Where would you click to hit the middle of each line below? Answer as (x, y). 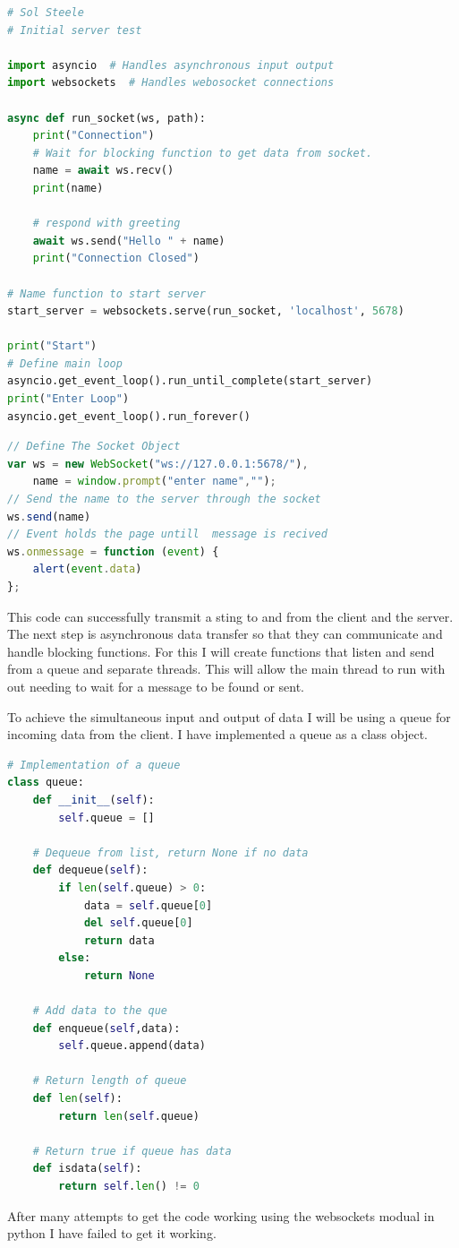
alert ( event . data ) (87, 569)
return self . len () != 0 (129, 1186)
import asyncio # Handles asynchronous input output (171, 65)
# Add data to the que (100, 1011)
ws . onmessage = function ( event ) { (113, 551)
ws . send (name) (49, 516)
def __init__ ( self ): (93, 800)
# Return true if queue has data (132, 1151)
